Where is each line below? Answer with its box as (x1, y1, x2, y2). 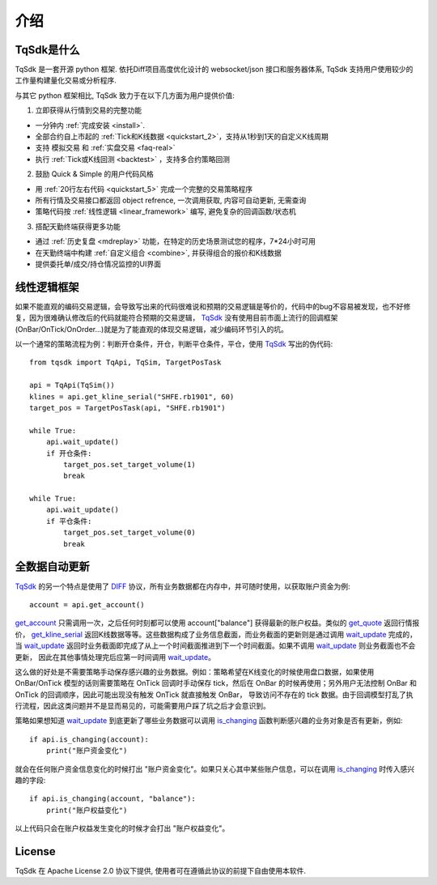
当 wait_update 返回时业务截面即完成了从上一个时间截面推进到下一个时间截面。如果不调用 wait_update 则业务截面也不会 (15, 640, 416, 651)
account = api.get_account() (29, 600, 145, 609)
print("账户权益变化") (45, 806, 128, 815)
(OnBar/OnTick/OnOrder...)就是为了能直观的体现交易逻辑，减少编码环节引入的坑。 (15, 324, 289, 334)
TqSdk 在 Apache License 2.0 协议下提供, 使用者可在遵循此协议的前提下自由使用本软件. (15, 866, 307, 876)
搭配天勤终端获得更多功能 (35, 221, 121, 231)
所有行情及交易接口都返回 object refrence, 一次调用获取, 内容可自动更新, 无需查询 (35, 195, 307, 205)
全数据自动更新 (15, 560, 90, 574)
